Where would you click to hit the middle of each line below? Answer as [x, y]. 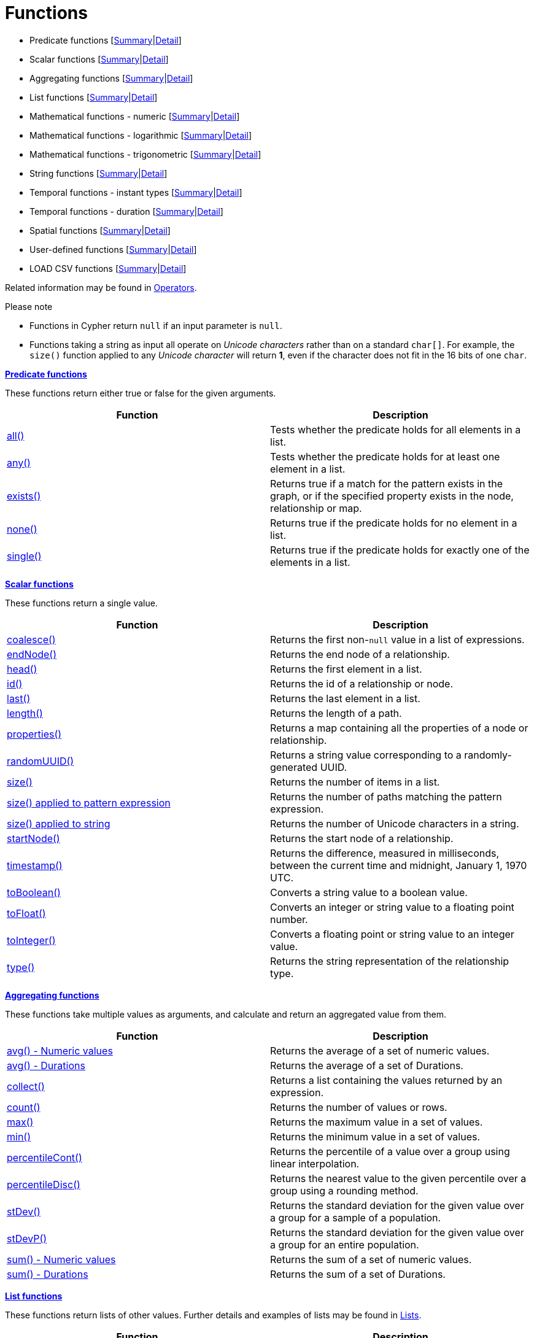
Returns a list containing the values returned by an [386, 1080]
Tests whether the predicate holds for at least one [385, 456]
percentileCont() [44, 1157]
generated [294, 767]
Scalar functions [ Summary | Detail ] [99, 59]
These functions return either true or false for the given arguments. [141, 393]
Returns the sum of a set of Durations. [358, 1274]
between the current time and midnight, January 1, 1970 [399, 865]
